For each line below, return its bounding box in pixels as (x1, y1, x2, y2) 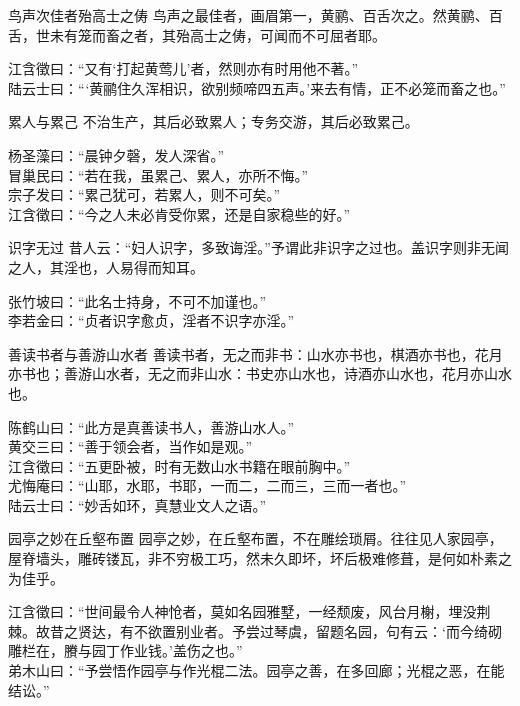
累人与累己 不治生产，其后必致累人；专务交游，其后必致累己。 (8, 111, 419, 132)
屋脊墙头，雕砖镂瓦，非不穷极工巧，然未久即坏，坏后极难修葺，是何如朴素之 (8, 548, 512, 569)
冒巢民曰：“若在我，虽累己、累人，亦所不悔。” (8, 164, 309, 185)
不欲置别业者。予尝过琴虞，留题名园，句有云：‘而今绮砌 (133, 620, 502, 641)
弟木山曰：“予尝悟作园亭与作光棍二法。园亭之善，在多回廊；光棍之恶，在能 (8, 660, 505, 681)
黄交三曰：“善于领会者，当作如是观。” (8, 436, 253, 457)
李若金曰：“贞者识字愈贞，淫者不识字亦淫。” (8, 310, 295, 331)
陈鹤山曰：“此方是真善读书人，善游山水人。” (8, 416, 295, 437)
